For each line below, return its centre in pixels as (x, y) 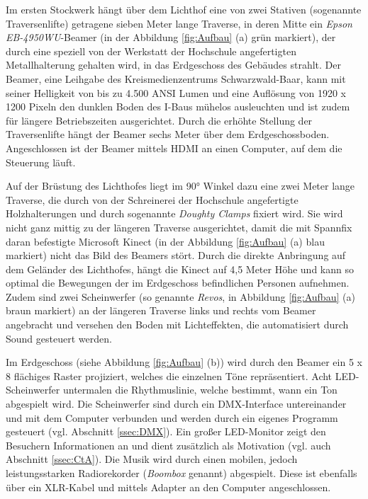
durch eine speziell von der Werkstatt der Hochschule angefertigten (151, 51)
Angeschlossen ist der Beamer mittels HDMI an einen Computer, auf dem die (174, 148)
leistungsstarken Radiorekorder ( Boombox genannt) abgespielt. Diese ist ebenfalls (182, 473)
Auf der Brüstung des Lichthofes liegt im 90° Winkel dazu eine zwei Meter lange (180, 186)
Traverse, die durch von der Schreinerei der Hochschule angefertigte (152, 199)
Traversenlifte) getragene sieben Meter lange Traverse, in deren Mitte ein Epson (179, 23)
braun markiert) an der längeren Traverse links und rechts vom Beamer (161, 310)
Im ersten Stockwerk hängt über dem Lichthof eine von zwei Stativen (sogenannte (184, 9)
